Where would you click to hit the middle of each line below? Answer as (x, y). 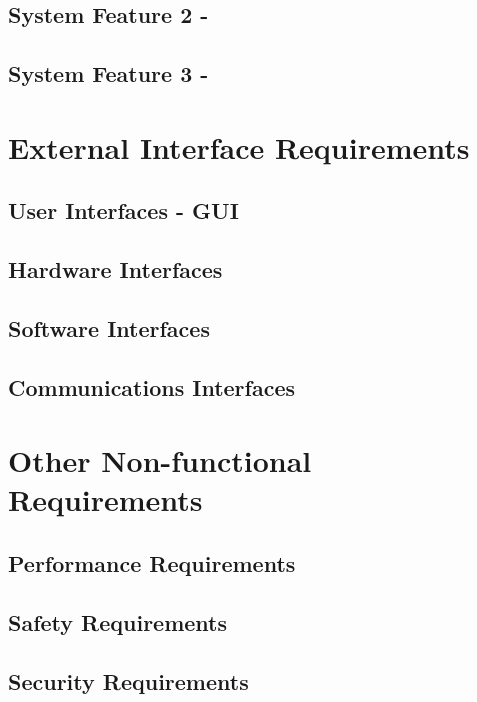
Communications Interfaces (152, 386)
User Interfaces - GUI (123, 210)
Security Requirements (128, 680)
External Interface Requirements (239, 146)
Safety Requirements (118, 621)
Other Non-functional (160, 460)
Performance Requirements (152, 563)
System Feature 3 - (108, 73)
